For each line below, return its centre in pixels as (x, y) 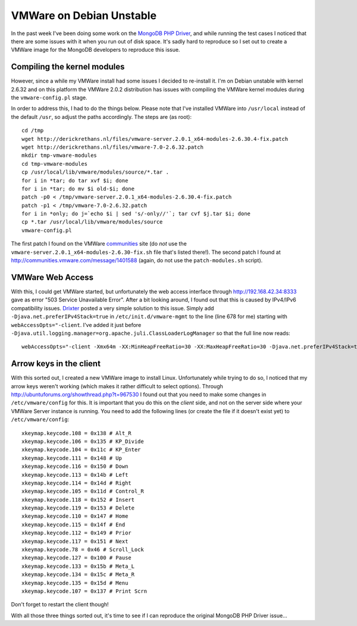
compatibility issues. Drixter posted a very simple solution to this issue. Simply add (112, 308)
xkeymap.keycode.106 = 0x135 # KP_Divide (83, 441)
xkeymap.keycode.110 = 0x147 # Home (75, 516)
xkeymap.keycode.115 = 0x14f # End (73, 524)
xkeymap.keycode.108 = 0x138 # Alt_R (77, 433)
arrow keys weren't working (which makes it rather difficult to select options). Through (117, 386)
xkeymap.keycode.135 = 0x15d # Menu (75, 583)
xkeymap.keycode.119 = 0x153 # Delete (78, 508)
